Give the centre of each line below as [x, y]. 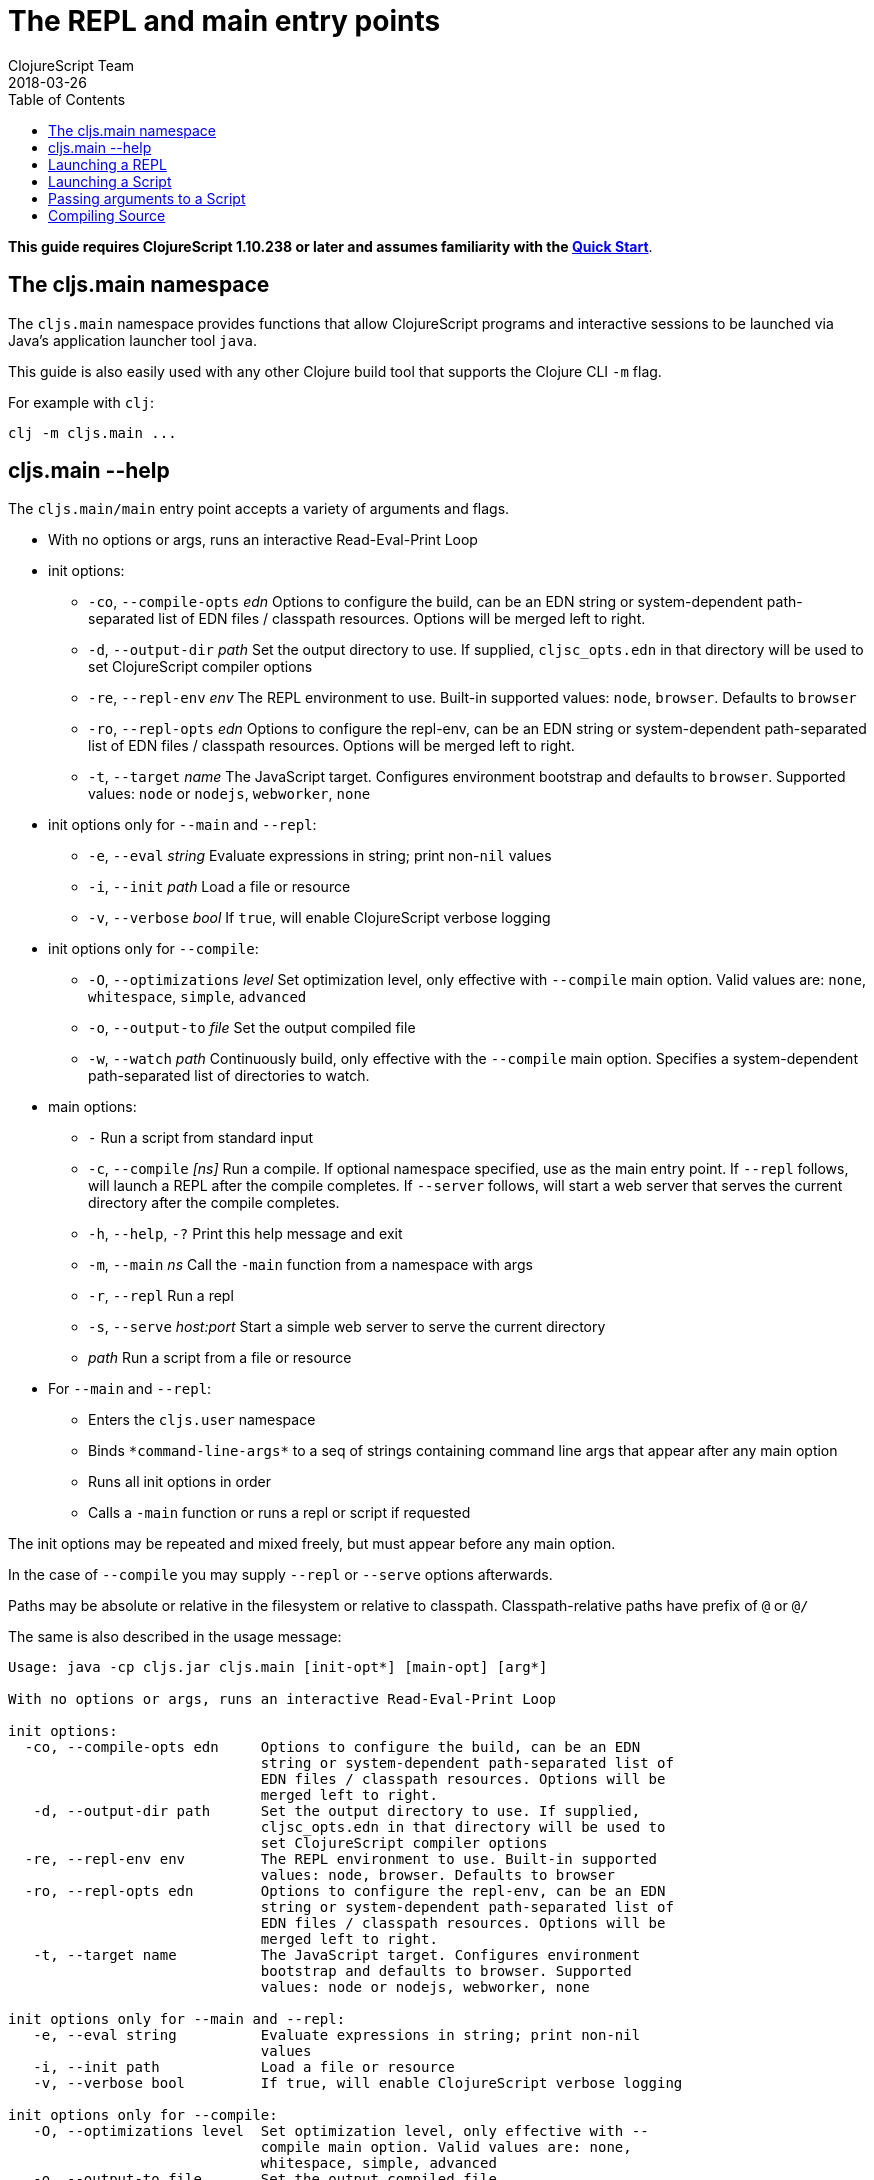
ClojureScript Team [71, 65]
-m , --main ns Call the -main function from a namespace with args [310, 1265]
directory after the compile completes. [214, 1203]
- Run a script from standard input [201, 1138]
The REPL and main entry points [224, 21]
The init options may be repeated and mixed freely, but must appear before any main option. [312, 1544]
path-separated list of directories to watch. [229, 1076]
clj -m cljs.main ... [92, 432]
